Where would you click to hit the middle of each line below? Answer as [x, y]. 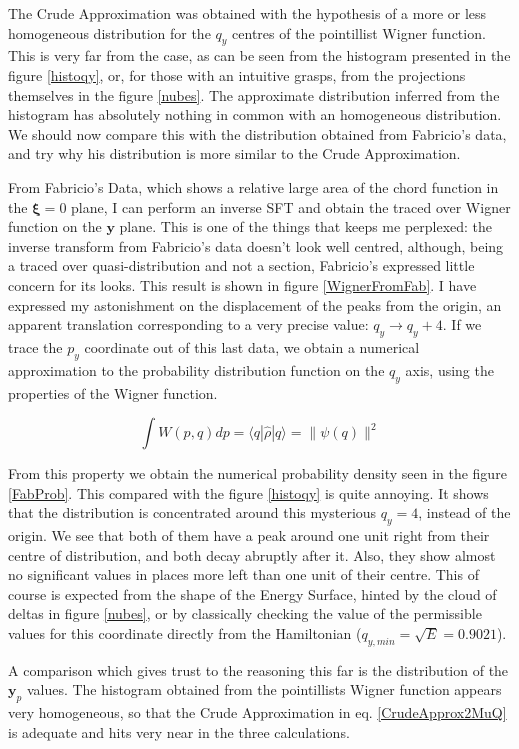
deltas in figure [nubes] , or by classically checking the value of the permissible [245, 613]
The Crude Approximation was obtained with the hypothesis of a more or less [247, 13]
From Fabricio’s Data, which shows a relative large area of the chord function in [253, 186]
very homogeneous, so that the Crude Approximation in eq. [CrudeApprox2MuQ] [257, 712]
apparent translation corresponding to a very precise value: [188, 324]
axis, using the [449, 369]
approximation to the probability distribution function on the [196, 369]
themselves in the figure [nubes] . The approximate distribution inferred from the [254, 94]
